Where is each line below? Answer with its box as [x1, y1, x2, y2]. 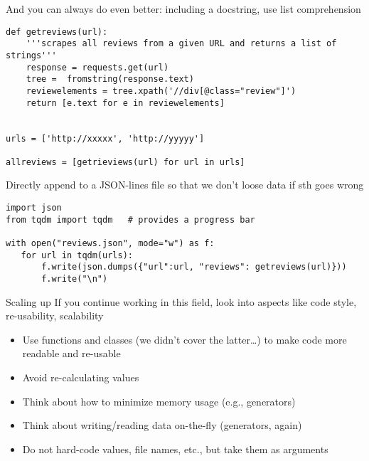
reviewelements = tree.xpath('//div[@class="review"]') [26, 85, 296, 96]
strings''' [6, 50, 57, 60]
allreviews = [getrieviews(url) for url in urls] [6, 157, 245, 167]
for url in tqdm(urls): [21, 250, 133, 260]
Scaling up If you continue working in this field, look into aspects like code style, [6, 294, 357, 309]
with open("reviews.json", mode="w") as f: [6, 238, 215, 249]
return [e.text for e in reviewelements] [26, 97, 225, 108]
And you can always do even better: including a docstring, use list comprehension [6, 1, 361, 16]
